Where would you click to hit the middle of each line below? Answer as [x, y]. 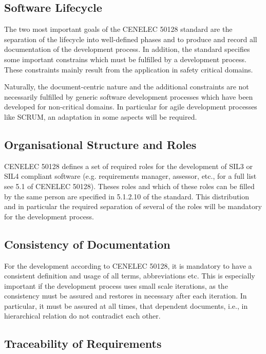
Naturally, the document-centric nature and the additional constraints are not [127, 87]
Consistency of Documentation [87, 244]
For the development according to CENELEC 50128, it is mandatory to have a [128, 265]
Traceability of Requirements [83, 343]
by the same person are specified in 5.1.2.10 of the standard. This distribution [127, 196]
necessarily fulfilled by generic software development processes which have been [129, 96]
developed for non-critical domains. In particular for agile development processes [131, 107]
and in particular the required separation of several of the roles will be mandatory [133, 206]
